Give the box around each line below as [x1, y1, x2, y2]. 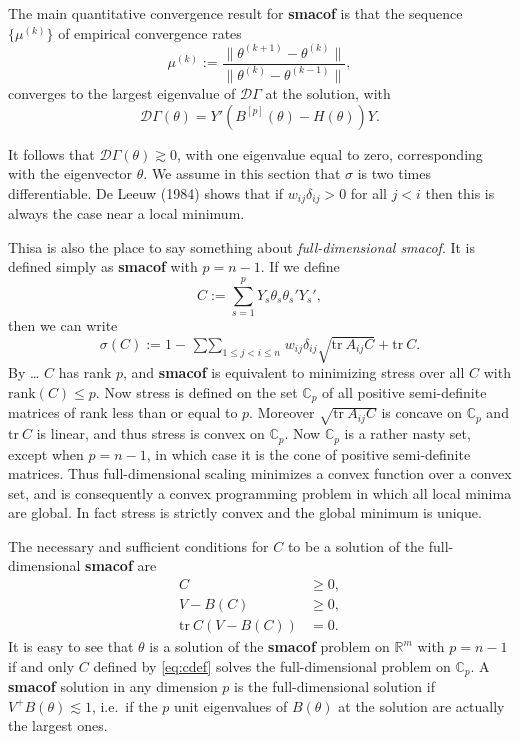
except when [8, 443, 84, 464]
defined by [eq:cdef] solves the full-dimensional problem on [93, 655, 451, 676]
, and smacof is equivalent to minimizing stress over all [123, 362, 465, 383]
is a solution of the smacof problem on [149, 636, 390, 657]
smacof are [85, 555, 157, 576]
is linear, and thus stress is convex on [36, 423, 265, 444]
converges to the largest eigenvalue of [8, 82, 236, 103]
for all [350, 182, 388, 203]
